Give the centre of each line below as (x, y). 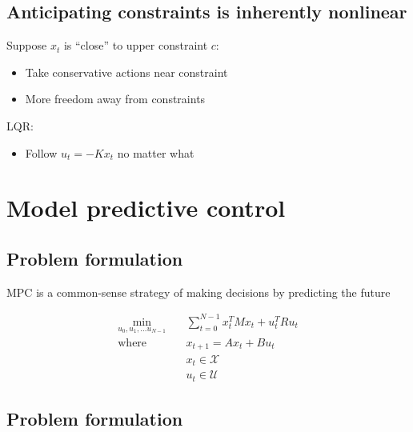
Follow (41, 152)
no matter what (156, 152)
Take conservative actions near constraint (126, 72)
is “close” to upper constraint (136, 45)
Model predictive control (146, 208)
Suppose (27, 45)
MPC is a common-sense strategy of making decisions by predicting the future (198, 292)
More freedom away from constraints (115, 99)
